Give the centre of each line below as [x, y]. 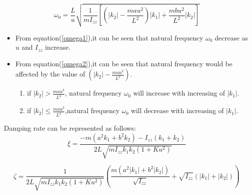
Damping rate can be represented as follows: [70, 128]
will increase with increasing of [179, 93]
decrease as [231, 37]
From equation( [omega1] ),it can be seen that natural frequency [109, 37]
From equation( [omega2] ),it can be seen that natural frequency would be [124, 63]
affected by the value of [50, 74]
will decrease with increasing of [177, 110]
